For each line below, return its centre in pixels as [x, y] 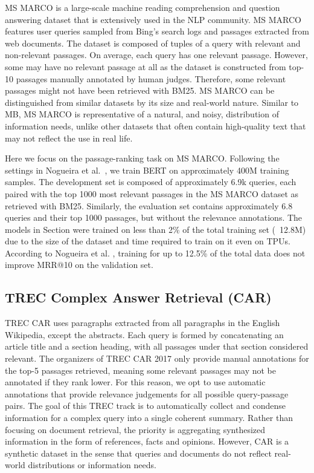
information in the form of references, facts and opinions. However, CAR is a [147, 441]
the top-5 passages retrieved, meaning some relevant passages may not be [140, 370]
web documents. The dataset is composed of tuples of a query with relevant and [153, 43]
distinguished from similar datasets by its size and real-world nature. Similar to [152, 102]
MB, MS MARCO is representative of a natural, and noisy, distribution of [142, 114]
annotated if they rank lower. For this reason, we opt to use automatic [135, 382]
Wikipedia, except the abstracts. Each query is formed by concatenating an [144, 334]
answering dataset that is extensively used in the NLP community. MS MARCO [153, 19]
